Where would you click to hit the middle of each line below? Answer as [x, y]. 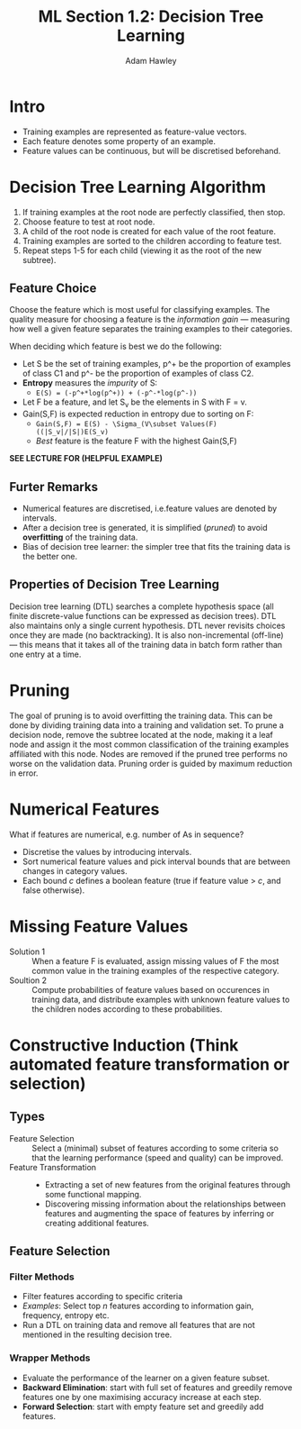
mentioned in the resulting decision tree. [97, 1334]
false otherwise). [53, 890]
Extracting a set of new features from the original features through [168, 1184]
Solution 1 [27, 951]
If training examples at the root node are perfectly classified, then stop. [154, 212]
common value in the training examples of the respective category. [155, 970]
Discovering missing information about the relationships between [165, 1204]
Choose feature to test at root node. [89, 222]
